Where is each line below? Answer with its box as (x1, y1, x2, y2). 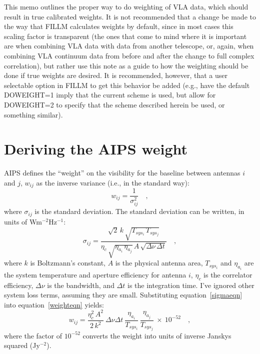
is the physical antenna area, (115, 257, 203, 268)
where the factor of (4, 330, 62, 340)
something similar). (4, 109, 63, 119)
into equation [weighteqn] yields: (4, 299, 104, 309)
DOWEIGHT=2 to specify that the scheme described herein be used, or (4, 99, 225, 109)
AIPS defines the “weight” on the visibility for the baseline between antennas (4, 167, 240, 178)
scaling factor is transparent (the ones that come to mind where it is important (4, 30, 247, 41)
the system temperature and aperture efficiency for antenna (4, 269, 186, 279)
